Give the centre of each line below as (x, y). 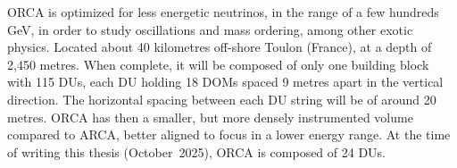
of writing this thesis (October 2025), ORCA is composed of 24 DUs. (197, 151)
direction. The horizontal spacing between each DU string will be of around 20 (222, 99)
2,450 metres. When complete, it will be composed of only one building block (218, 64)
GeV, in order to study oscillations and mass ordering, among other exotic (210, 29)
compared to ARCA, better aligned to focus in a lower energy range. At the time (229, 134)
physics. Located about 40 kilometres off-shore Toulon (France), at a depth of (220, 47)
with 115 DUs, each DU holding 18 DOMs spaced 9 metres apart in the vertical (225, 82)
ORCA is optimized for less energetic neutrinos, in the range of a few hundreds (223, 12)
